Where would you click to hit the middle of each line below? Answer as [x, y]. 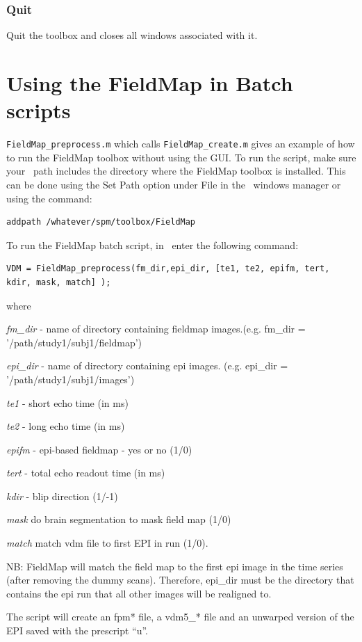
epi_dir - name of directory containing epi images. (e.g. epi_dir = [147, 366]
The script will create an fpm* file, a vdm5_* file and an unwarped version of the [180, 617]
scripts [39, 110]
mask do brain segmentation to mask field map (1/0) [119, 519]
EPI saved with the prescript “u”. [77, 631]
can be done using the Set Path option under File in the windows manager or [174, 184]
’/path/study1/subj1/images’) [71, 379]
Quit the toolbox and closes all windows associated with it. [132, 35]
